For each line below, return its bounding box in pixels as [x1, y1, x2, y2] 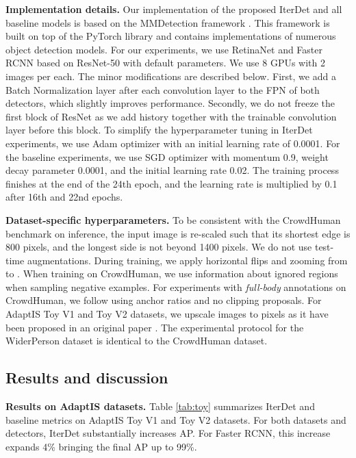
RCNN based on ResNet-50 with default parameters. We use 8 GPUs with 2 [5, 55, 325, 70]
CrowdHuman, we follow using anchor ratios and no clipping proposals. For [5, 293, 322, 307]
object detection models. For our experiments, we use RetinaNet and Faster [5, 42, 323, 56]
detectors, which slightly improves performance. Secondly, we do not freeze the [5, 96, 335, 110]
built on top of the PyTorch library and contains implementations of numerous [5, 29, 336, 43]
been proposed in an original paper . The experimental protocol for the [5, 320, 304, 334]
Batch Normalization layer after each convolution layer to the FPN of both [5, 82, 320, 97]
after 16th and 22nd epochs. [5, 190, 123, 204]
